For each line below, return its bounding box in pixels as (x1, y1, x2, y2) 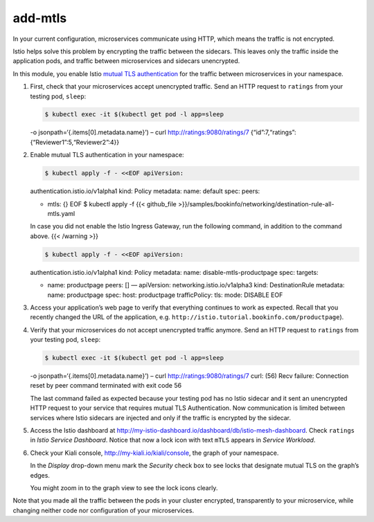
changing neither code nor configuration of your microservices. (12, 506, 194, 514)
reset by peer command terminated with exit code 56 (30, 381, 182, 390)
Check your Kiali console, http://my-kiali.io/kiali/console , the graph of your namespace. (30, 449, 279, 457)
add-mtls (12, 10, 67, 26)
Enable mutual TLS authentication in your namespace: (30, 151, 184, 159)
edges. (30, 471, 50, 479)
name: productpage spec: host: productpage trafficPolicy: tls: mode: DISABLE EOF (47, 291, 283, 299)
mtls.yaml (47, 210, 75, 217)
